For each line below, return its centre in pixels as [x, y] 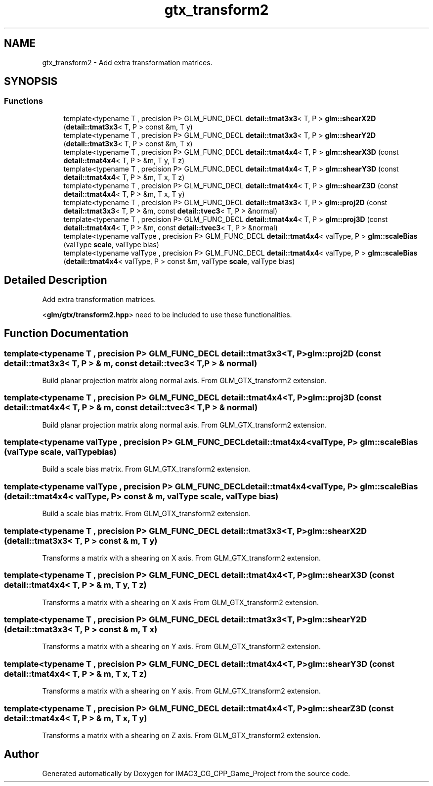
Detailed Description [56, 280]
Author [22, 754]
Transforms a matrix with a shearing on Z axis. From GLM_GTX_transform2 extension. [181, 735]
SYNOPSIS [31, 82]
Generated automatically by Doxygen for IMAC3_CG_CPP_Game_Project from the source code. [196, 773]
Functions [23, 101]
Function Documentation [66, 334]
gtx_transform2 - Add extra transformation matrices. [127, 62]
